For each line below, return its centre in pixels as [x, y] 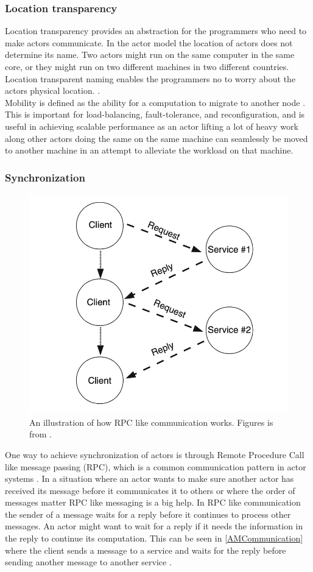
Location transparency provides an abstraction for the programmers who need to [156, 31]
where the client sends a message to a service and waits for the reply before [146, 550]
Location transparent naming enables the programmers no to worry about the [150, 78]
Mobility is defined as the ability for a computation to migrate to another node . [155, 102]
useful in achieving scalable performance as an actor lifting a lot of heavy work [152, 126]
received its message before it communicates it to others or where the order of [150, 490]
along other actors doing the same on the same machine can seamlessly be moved [156, 138]
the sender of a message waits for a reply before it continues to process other [148, 514]
